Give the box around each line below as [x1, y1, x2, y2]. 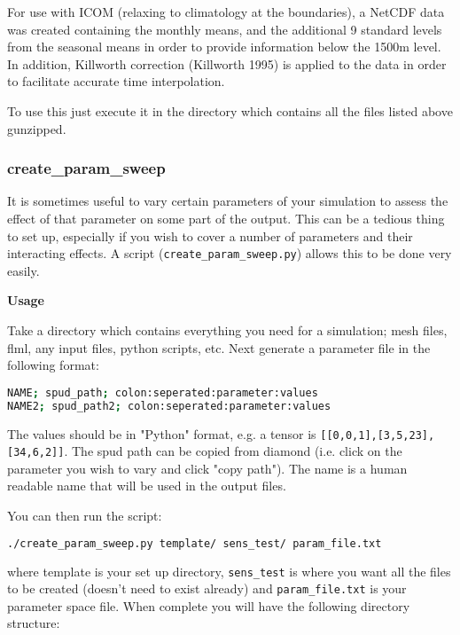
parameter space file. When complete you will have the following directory [7, 596, 410, 615]
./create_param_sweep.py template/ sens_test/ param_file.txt [7, 537, 382, 550]
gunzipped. [7, 119, 66, 137]
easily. [7, 261, 40, 279]
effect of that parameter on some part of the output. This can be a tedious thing [7, 208, 445, 227]
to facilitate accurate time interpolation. [7, 72, 225, 90]
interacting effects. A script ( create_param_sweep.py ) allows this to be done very [7, 244, 452, 263]
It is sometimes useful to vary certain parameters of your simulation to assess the [7, 192, 448, 210]
